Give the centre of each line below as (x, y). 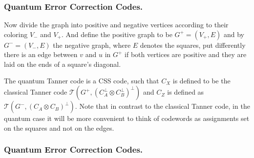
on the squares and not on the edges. (59, 128)
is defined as (186, 92)
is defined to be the (201, 80)
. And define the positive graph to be (117, 34)
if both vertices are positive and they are (186, 54)
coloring (16, 34)
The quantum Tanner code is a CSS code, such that (82, 80)
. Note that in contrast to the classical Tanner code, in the (162, 106)
